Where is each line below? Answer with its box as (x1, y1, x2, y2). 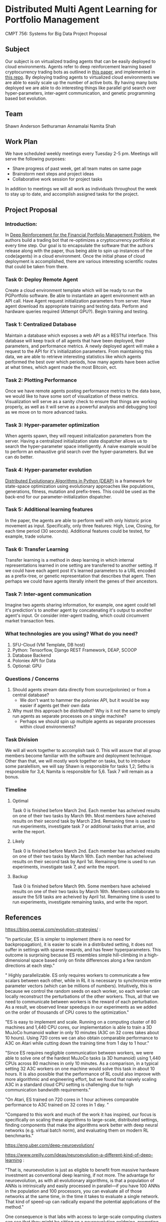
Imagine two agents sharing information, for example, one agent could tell (5, 602, 156, 608)
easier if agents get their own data (19, 703, 90, 709)
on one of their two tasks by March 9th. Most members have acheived (12, 812, 156, 818)
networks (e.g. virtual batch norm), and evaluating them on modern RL (5, 1127, 149, 1133)
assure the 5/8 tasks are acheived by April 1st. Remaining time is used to (12, 894, 160, 900)
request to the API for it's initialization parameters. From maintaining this (5, 348, 153, 354)
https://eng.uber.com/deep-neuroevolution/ (5, 1142, 94, 1148)
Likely (12, 838, 25, 844)
